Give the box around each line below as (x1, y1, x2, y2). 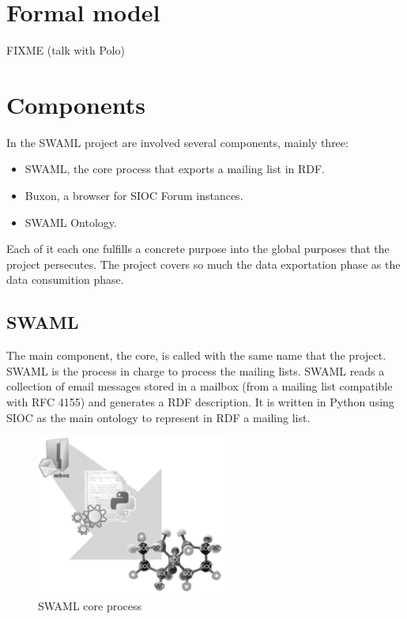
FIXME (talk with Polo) (6, 42, 125, 59)
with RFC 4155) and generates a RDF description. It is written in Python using (6, 393, 394, 410)
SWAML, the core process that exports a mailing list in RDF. (24, 160, 325, 177)
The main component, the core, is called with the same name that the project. (6, 347, 386, 364)
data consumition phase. (6, 271, 124, 288)
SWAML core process (38, 597, 142, 613)
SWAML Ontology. (24, 213, 117, 230)
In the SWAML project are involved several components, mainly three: (6, 134, 349, 150)
